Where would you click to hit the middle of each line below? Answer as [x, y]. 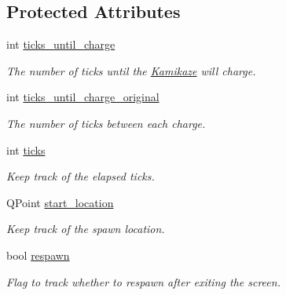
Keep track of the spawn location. [86, 229]
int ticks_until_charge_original [83, 97]
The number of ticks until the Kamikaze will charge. [131, 70]
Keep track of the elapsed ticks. [81, 176]
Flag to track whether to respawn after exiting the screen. [143, 281]
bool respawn [38, 255]
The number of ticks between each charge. [106, 123]
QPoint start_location [60, 202]
